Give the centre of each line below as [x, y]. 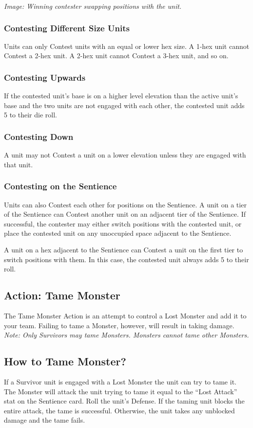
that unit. [19, 164]
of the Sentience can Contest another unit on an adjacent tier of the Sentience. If [125, 214]
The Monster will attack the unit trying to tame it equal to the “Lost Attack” [121, 391]
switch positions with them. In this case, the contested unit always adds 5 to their [126, 259]
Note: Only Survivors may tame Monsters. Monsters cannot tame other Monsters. [126, 335]
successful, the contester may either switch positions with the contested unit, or [123, 223]
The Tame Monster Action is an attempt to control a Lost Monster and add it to [125, 315]
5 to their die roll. [30, 115]
